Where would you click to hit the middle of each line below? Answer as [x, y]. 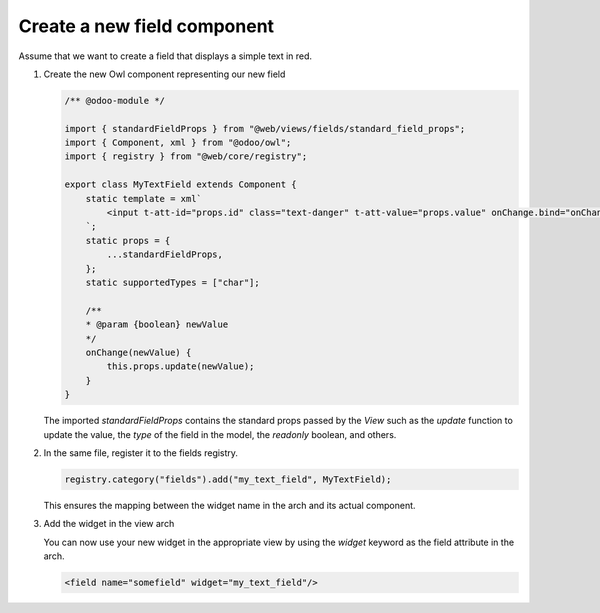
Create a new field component [146, 26]
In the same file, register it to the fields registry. [141, 452]
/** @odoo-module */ [114, 100]
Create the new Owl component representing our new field [164, 74]
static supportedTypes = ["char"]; [172, 282]
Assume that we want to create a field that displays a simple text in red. [165, 56]
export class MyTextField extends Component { [180, 184]
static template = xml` [143, 198]
